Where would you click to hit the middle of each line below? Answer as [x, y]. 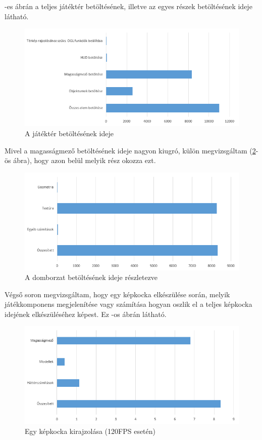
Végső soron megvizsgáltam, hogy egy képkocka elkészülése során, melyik [117, 294]
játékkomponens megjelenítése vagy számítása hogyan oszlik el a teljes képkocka [128, 304]
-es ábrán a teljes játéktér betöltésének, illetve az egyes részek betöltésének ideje [128, 6]
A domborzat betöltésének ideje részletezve [91, 277]
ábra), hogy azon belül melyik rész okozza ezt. [85, 160]
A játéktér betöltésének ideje [69, 133]
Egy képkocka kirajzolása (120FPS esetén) [90, 431]
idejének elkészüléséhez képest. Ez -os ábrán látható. [86, 314]
